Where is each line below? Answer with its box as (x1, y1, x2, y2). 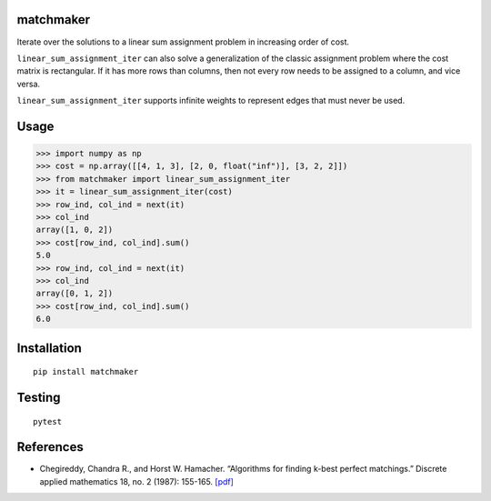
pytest (33, 416, 63, 426)
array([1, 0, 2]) (35, 225, 114, 235)
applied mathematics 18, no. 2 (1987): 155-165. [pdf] (39, 476, 234, 486)
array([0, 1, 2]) (35, 288, 114, 299)
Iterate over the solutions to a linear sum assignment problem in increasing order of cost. (16, 36, 350, 47)
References (16, 439, 84, 455)
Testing (16, 389, 61, 405)
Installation (16, 340, 82, 356)
